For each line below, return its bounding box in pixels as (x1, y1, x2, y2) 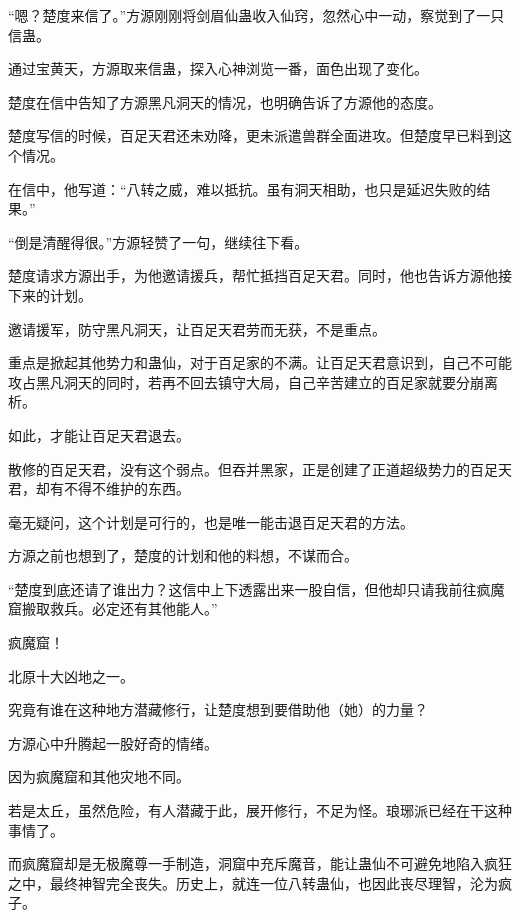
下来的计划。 (8, 284, 92, 305)
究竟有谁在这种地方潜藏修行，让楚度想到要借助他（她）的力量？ (8, 699, 428, 720)
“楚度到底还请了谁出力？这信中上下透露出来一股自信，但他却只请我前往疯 (8, 578, 491, 599)
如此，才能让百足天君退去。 (8, 424, 190, 445)
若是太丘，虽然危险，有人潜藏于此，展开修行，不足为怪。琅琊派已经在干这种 (8, 800, 512, 821)
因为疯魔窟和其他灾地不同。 (8, 766, 190, 787)
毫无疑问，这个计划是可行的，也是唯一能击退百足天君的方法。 (8, 511, 414, 532)
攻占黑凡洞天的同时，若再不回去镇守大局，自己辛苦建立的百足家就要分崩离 (8, 371, 498, 392)
